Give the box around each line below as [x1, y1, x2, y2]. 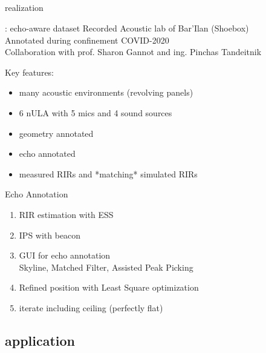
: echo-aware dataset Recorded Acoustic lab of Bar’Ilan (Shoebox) [5, 21, 249, 34]
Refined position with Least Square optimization [19, 281, 199, 294]
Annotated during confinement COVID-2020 [5, 33, 169, 46]
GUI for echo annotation [19, 249, 111, 262]
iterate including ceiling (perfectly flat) [19, 301, 163, 314]
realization [5, 1, 44, 14]
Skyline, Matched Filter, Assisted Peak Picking [19, 260, 193, 273]
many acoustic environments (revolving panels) [19, 86, 193, 99]
